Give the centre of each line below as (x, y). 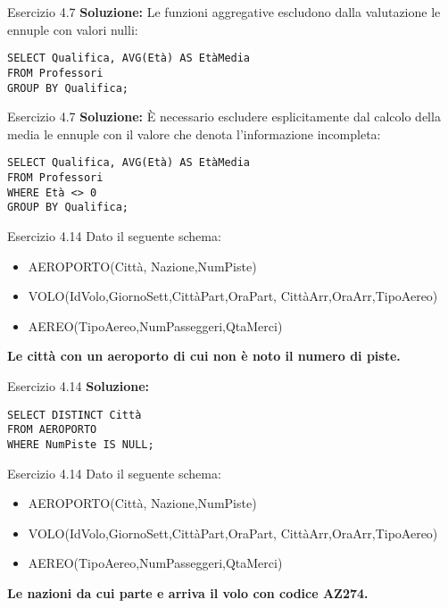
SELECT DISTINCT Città (75, 415)
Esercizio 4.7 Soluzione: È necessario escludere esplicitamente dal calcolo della (224, 117)
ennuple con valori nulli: (73, 29)
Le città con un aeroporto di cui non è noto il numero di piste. (204, 356)
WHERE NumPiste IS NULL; (81, 444)
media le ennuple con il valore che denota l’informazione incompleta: (194, 133)
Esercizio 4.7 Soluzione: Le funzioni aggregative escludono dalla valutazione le (224, 12)
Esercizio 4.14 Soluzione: (79, 385)
